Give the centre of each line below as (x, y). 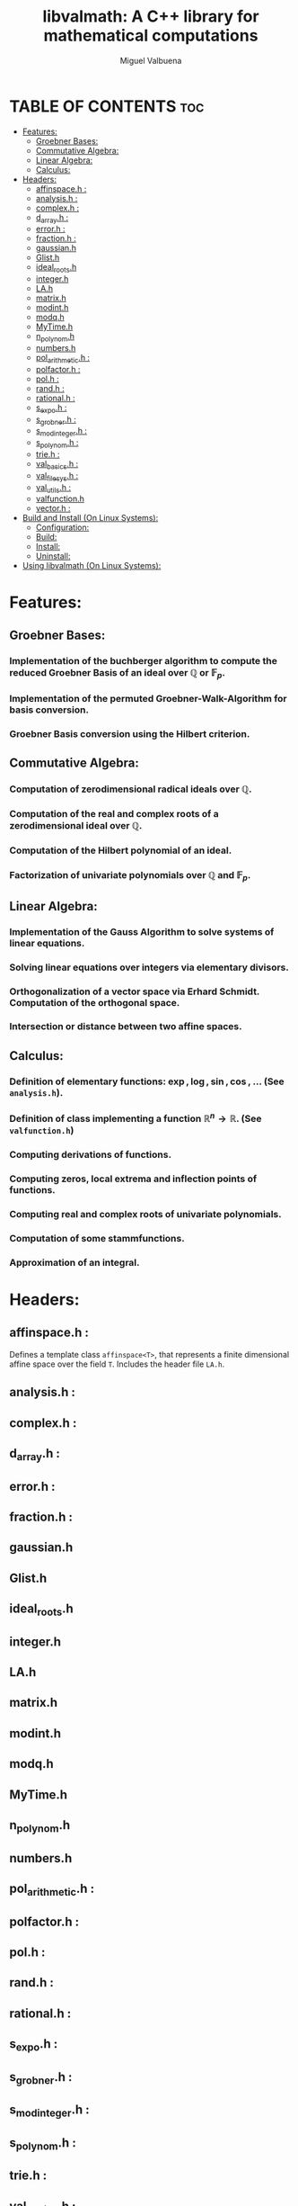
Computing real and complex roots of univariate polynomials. (145, 1214)
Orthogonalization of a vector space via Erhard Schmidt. (135, 991)
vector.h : (53, 508)
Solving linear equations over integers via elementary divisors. (149, 967)
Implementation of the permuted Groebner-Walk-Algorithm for (148, 699)
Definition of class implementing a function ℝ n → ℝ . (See (136, 1118)
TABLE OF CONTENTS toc (107, 106)
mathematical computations (151, 36)
